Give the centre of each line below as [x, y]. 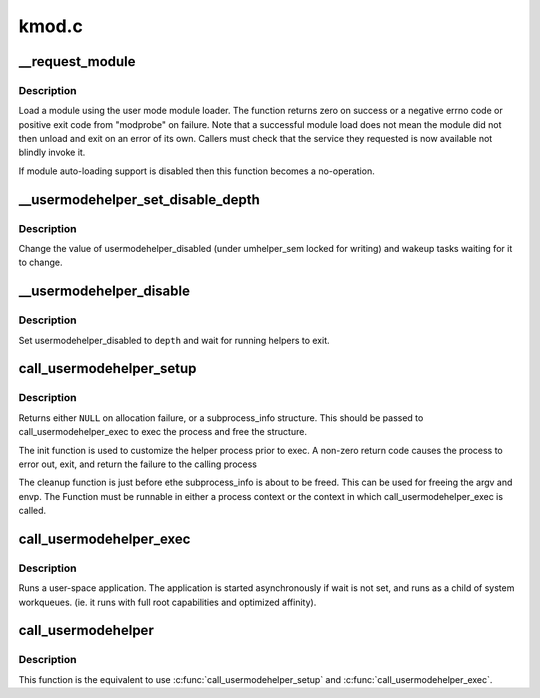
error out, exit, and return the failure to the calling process [137, 464]
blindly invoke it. [52, 152]
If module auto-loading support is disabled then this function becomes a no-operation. [196, 171]
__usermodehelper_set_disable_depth [139, 199]
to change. [40, 262]
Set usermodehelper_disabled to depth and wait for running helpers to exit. [174, 340]
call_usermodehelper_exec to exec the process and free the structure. [162, 432]
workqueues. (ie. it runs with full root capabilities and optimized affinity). [167, 602]
